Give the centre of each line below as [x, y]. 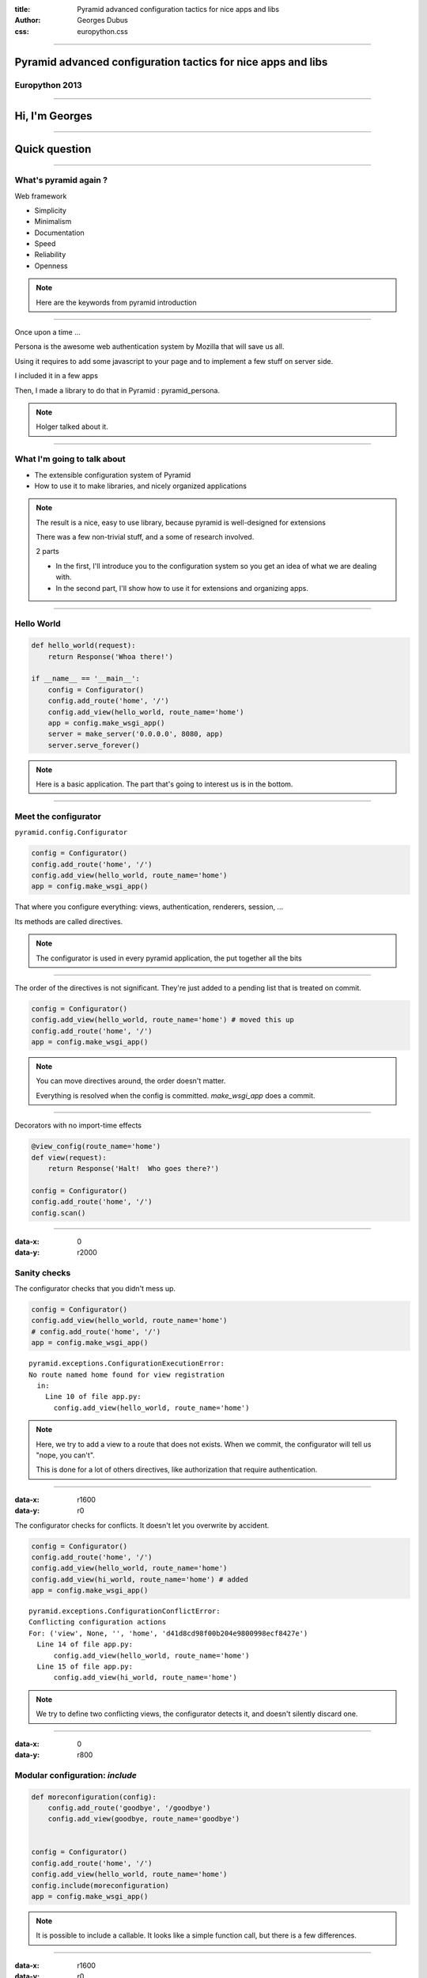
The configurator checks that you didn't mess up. [95, 1289]
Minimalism [53, 222]
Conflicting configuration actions [98, 1622]
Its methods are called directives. [69, 921]
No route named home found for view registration [127, 1374]
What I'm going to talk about [70, 459]
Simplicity [51, 210]
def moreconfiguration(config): [94, 1797]
